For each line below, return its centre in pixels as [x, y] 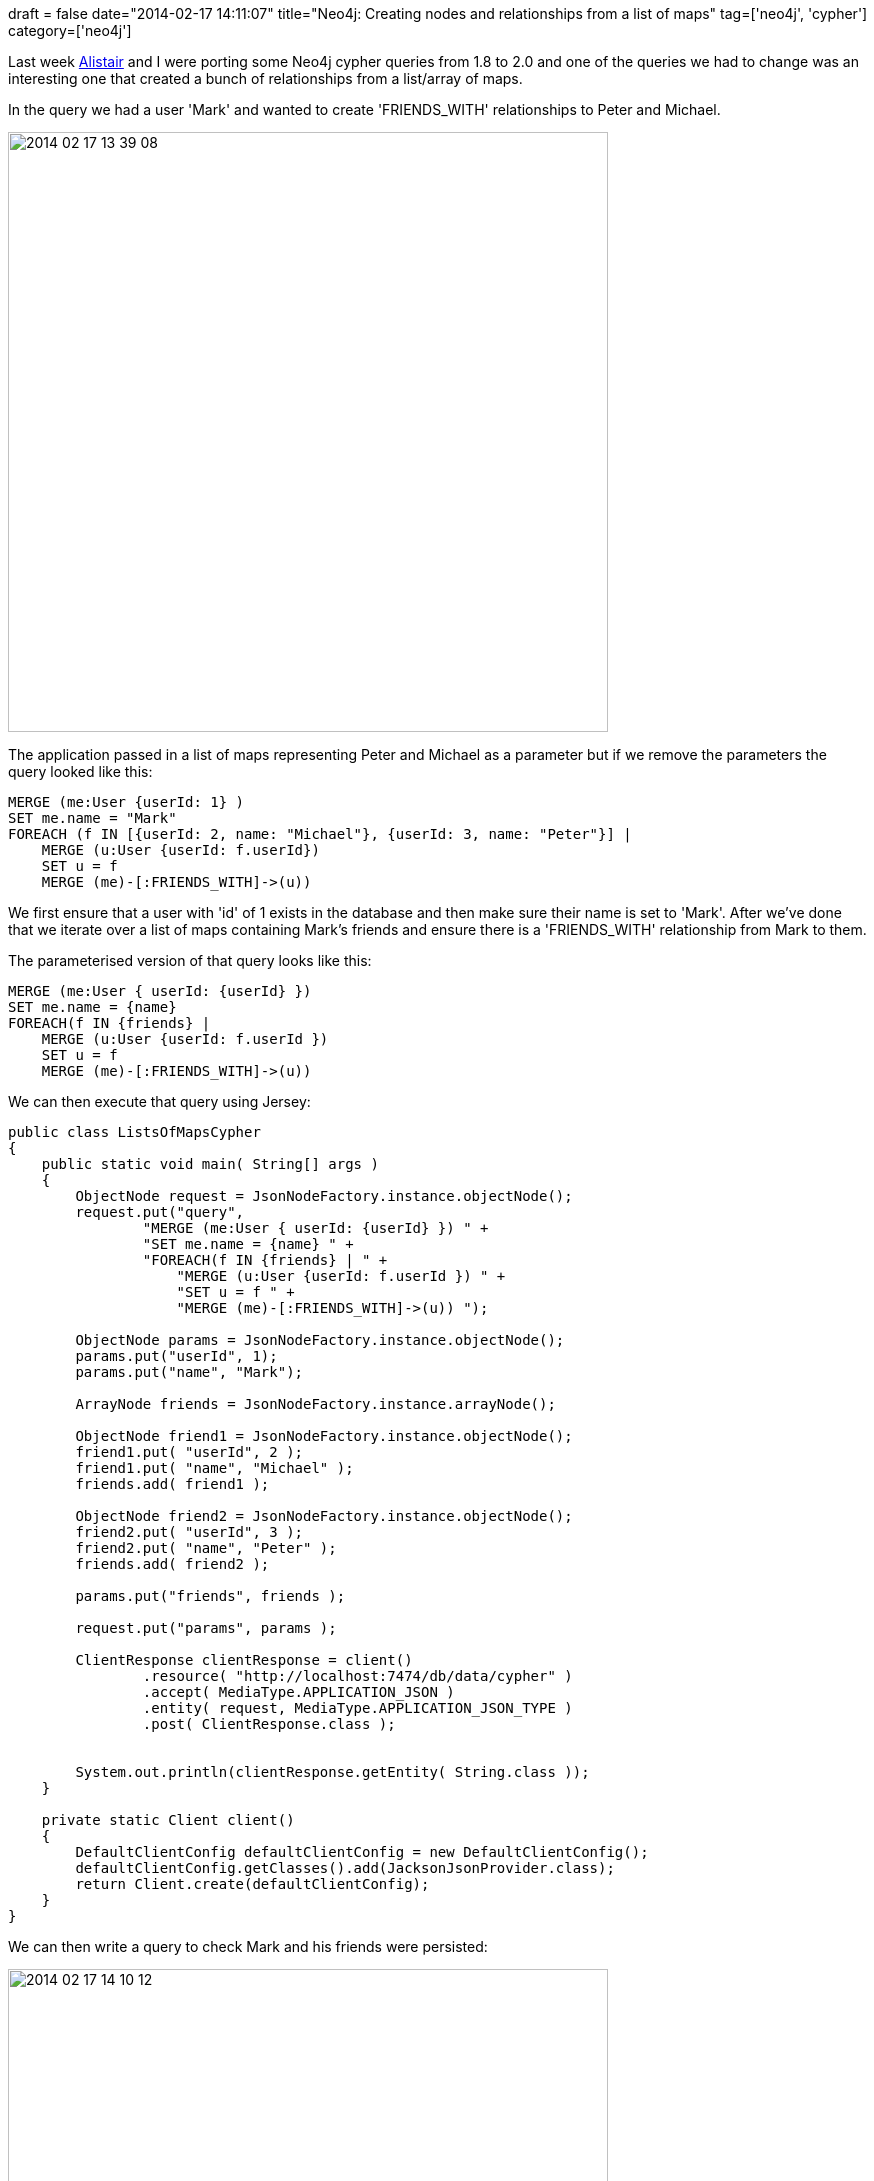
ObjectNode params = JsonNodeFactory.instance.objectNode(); [320, 1340]
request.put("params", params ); [206, 1628]
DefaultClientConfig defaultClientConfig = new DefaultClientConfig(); [362, 1852]
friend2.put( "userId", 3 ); [189, 1532]
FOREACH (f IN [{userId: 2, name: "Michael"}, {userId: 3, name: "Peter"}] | [320, 834]
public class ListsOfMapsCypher [134, 1132]
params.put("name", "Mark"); [189, 1372]
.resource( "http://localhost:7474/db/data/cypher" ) [357, 1676]
